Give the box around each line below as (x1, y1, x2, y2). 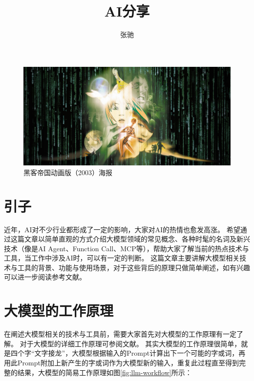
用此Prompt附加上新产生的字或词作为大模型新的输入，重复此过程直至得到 (4, 357, 239, 367)
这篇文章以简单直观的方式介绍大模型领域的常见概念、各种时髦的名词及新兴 (10, 234, 250, 244)
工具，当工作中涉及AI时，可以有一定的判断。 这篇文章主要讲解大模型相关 (4, 253, 240, 263)
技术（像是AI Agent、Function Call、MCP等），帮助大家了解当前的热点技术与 (4, 243, 249, 253)
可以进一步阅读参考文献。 (4, 272, 86, 282)
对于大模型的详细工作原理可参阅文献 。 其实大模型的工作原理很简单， (20, 338, 241, 348)
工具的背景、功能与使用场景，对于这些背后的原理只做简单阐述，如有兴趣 (17, 262, 250, 272)
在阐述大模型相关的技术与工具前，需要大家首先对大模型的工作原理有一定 (4, 329, 236, 339)
